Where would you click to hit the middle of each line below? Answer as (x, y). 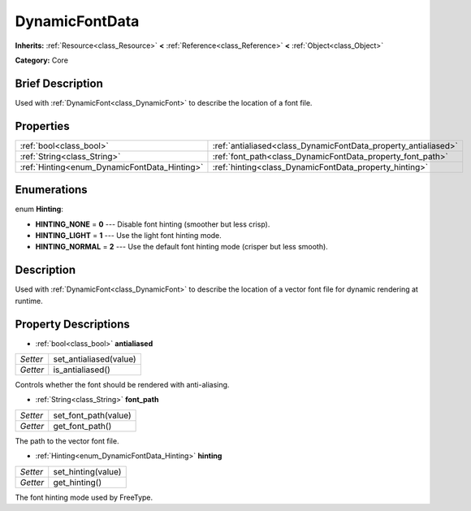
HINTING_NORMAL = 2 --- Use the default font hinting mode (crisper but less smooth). (181, 247)
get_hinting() (77, 482)
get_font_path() (82, 426)
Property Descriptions (72, 324)
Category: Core (42, 60)
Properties (42, 126)
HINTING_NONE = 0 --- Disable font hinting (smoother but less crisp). (153, 224)
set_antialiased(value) (95, 359)
